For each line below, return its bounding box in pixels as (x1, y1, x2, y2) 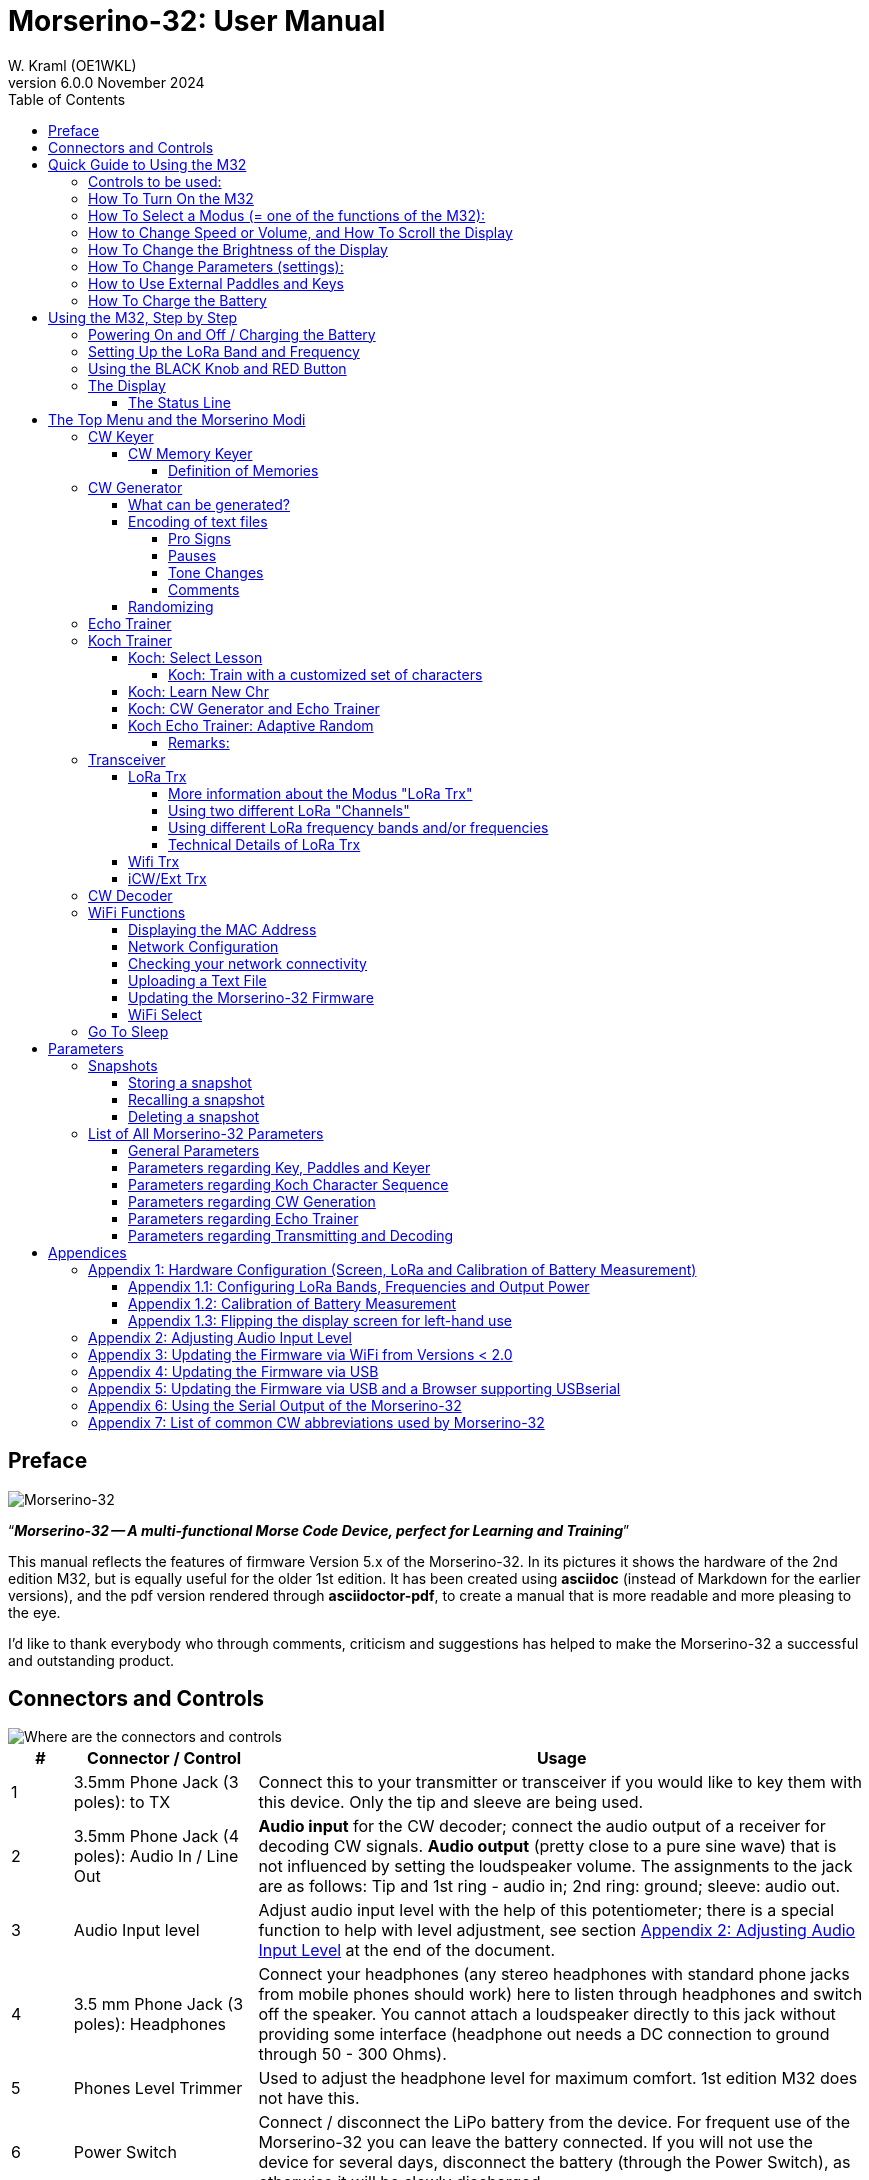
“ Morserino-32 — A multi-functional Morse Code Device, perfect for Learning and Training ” (8, 1521, 630, 1539)
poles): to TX (73, 1792, 171, 1813)
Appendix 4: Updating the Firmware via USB (88, 1362, 379, 1380)
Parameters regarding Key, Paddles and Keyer (128, 1158, 431, 1176)
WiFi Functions (88, 903, 186, 921)
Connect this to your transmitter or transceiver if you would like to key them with (258, 1772, 862, 1793)
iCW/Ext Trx (128, 869, 207, 887)
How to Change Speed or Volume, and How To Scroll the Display (88, 223, 513, 241)
